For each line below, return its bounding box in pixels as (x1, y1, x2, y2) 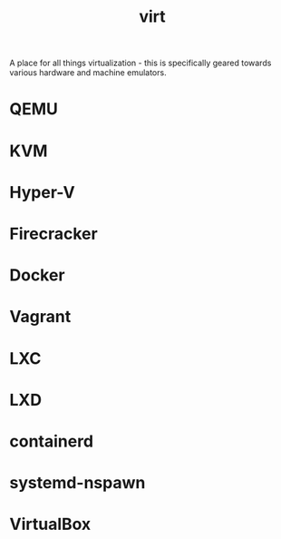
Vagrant (9, 307, 72, 328)
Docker (9, 265, 65, 286)
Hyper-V (9, 181, 75, 202)
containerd (9, 431, 93, 451)
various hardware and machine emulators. (9, 67, 167, 78)
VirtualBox (9, 514, 92, 534)
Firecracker (9, 223, 98, 244)
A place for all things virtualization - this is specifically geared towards (9, 57, 272, 69)
